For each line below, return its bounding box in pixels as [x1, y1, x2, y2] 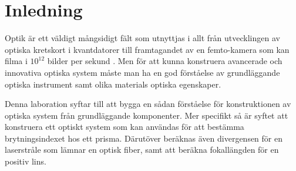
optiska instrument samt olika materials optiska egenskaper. [5, 78, 221, 90]
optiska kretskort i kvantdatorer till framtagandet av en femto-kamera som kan [5, 43, 290, 55]
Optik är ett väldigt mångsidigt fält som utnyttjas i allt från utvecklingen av [5, 32, 280, 44]
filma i [5, 55, 28, 67]
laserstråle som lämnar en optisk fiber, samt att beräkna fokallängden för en [5, 143, 279, 156]
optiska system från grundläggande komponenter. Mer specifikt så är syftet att [5, 109, 288, 121]
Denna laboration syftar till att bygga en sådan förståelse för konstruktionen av [5, 98, 291, 110]
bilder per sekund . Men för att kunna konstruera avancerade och [47, 55, 282, 67]
